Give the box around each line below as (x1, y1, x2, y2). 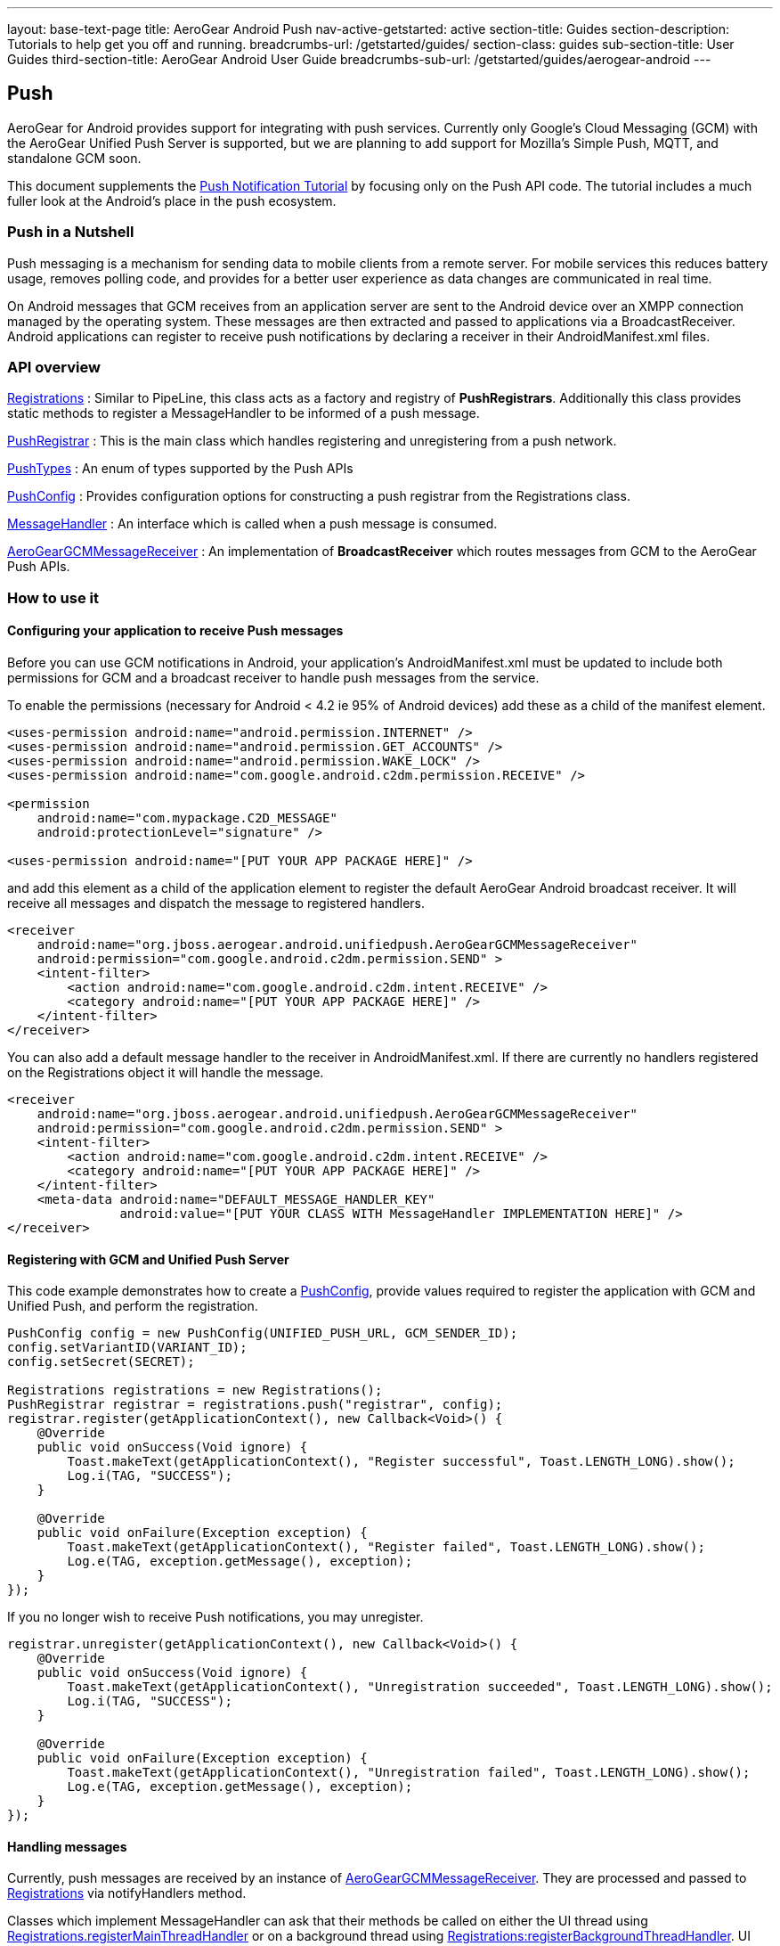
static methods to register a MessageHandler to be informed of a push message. (7, 405, 480, 421)
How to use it (7, 588, 99, 607)
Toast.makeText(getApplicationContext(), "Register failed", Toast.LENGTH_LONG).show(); (67, 1540, 705, 1555)
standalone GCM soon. (7, 150, 142, 166)
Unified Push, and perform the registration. (7, 1298, 258, 1314)
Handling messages (7, 1838, 127, 1854)
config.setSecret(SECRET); (7, 1354, 195, 1370)
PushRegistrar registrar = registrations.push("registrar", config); (7, 1397, 503, 1412)
